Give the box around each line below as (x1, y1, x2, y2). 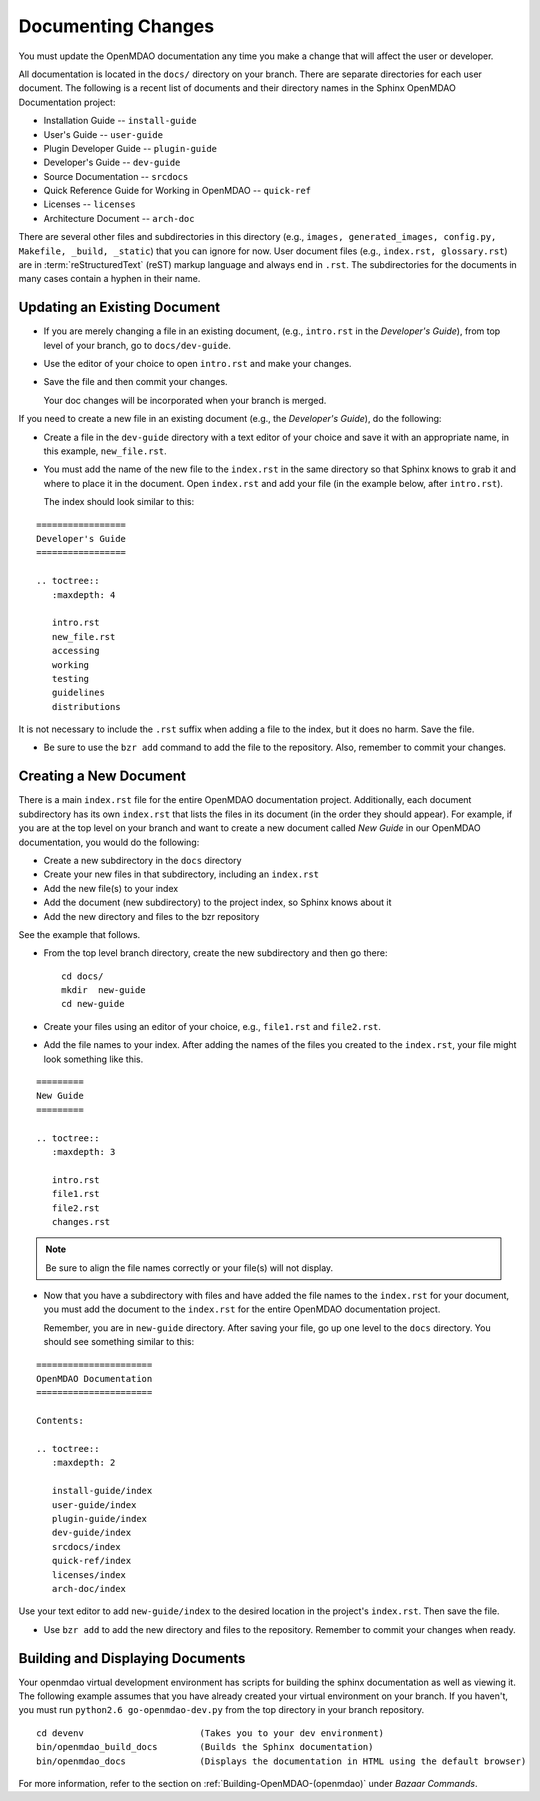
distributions (51, 701, 121, 712)
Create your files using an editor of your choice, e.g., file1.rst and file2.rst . (43, 1020, 382, 1032)
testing (51, 673, 90, 684)
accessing (51, 645, 100, 657)
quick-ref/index (51, 1555, 132, 1567)
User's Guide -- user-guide (43, 128, 164, 140)
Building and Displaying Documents (18, 1650, 246, 1667)
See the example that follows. (18, 928, 141, 940)
